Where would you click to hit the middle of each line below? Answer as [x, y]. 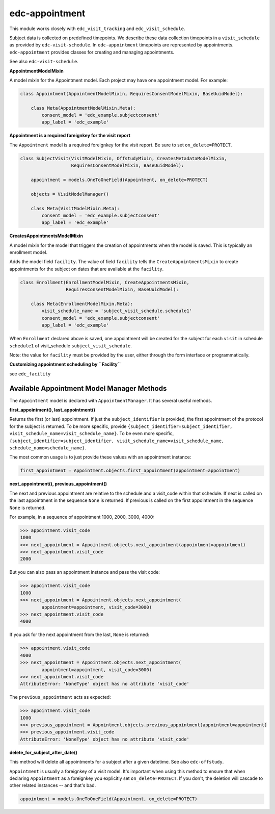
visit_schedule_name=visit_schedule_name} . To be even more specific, [92, 434]
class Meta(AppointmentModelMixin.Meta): [83, 108]
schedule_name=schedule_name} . [48, 448]
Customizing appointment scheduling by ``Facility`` [65, 364]
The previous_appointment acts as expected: [60, 697]
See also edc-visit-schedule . [44, 62]
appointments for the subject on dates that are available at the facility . [87, 269]
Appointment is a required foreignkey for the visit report [70, 136]
